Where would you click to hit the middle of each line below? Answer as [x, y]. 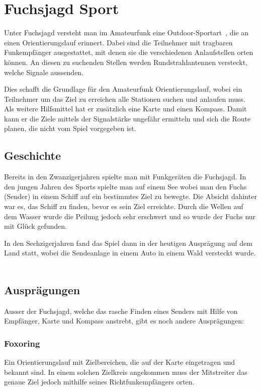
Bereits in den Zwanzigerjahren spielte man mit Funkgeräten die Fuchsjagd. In [125, 177]
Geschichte [33, 155]
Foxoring [22, 343]
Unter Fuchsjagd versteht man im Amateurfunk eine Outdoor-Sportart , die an [126, 32]
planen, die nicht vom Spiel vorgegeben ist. [70, 128]
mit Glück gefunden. [35, 226]
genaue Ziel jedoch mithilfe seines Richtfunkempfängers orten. [99, 382]
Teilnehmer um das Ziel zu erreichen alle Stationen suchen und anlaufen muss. [125, 99]
